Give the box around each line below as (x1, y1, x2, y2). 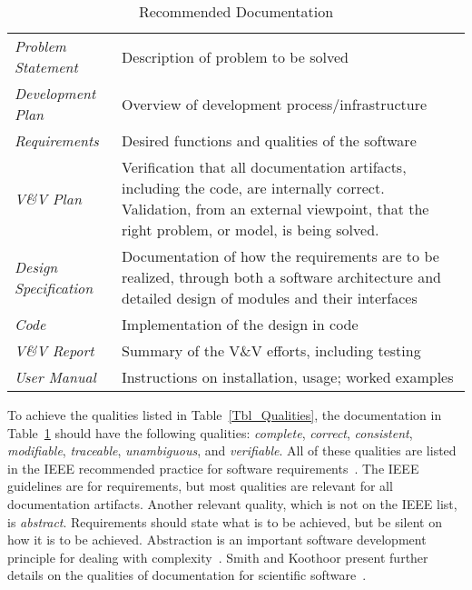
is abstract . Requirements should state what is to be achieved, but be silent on (7, 512, 442, 531)
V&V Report (15, 340, 94, 361)
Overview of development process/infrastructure (122, 93, 428, 115)
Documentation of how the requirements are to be (122, 245, 439, 266)
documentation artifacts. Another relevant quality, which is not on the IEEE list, (7, 494, 457, 513)
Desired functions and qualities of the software (122, 130, 417, 151)
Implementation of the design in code (122, 314, 359, 335)
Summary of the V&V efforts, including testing (122, 340, 421, 361)
